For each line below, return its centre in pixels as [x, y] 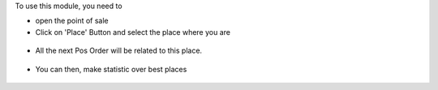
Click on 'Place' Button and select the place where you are [133, 32]
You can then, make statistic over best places [111, 69]
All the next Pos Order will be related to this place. [119, 51]
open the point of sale [72, 21]
